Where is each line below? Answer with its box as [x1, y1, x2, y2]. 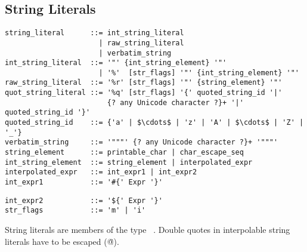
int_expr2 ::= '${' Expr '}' [5, 196, 163, 205]
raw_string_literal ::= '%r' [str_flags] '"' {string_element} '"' [5, 78, 283, 87]
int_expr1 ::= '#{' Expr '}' [5, 178, 163, 187]
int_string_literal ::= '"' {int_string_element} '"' [5, 59, 227, 67]
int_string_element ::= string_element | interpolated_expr [5, 158, 253, 167]
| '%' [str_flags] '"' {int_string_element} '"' [98, 68, 299, 77]
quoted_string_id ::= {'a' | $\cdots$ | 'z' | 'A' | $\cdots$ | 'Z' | [5, 118, 304, 127]
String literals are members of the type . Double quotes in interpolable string [5, 223, 290, 236]
